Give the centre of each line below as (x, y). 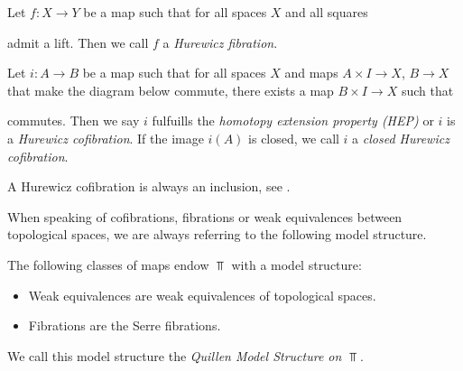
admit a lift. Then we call (78, 42)
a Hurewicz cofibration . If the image (106, 138)
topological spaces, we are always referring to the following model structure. (217, 234)
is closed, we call (294, 138)
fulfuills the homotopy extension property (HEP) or (293, 121)
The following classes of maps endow (108, 264)
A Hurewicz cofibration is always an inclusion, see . (149, 186)
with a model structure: (296, 264)
